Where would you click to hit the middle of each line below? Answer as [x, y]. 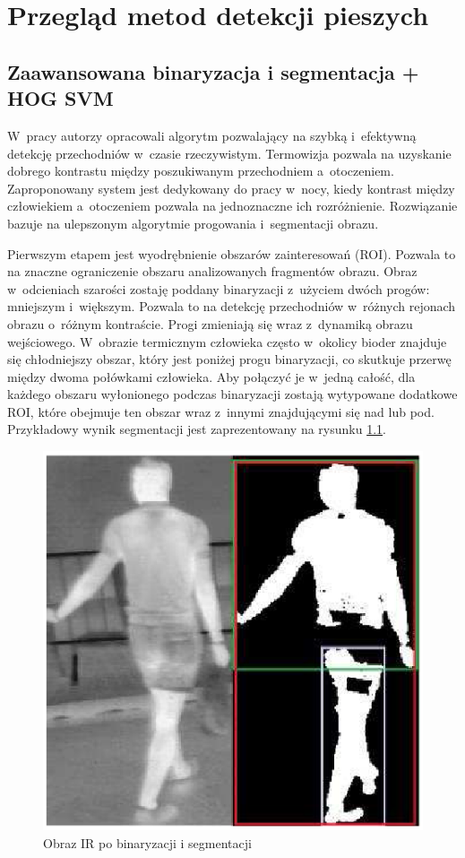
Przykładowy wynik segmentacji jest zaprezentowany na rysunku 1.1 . [197, 429]
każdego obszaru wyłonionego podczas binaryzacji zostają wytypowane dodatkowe [232, 394]
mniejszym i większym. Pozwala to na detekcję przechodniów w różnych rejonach [232, 306]
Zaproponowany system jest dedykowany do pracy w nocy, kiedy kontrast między [231, 188]
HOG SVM [60, 98]
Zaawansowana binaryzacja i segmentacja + [213, 71]
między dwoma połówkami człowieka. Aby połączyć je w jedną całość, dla [211, 376]
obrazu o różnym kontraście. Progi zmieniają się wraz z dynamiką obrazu [210, 323]
